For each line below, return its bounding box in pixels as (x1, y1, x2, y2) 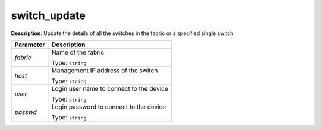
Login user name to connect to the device (51, 84, 169, 93)
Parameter (14, 40, 45, 49)
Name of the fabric (51, 48, 105, 56)
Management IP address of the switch (51, 66, 158, 74)
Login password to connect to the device (51, 103, 166, 111)
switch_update (11, 9, 86, 22)
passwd (14, 107, 37, 116)
